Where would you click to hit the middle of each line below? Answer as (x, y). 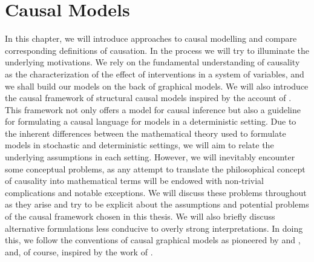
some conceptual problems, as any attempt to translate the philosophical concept (155, 169)
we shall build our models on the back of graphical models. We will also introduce (157, 86)
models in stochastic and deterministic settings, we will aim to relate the (139, 145)
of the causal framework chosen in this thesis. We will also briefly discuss (140, 216)
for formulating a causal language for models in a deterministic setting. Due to (151, 121)
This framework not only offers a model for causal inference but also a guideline (153, 109)
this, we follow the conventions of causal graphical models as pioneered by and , (153, 240)
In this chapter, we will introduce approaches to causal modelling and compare (151, 38)
